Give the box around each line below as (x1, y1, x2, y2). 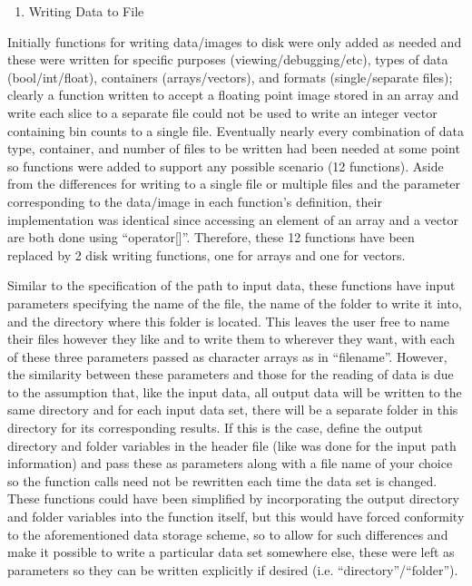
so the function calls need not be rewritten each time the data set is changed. (7, 471, 438, 490)
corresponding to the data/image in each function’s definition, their (7, 191, 382, 210)
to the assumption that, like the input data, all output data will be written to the (7, 382, 462, 401)
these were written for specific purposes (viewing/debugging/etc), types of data (7, 50, 448, 69)
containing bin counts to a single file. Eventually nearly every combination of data (7, 121, 464, 140)
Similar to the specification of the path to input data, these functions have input (7, 276, 456, 295)
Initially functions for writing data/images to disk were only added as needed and (7, 32, 462, 51)
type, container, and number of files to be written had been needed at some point (7, 139, 460, 158)
